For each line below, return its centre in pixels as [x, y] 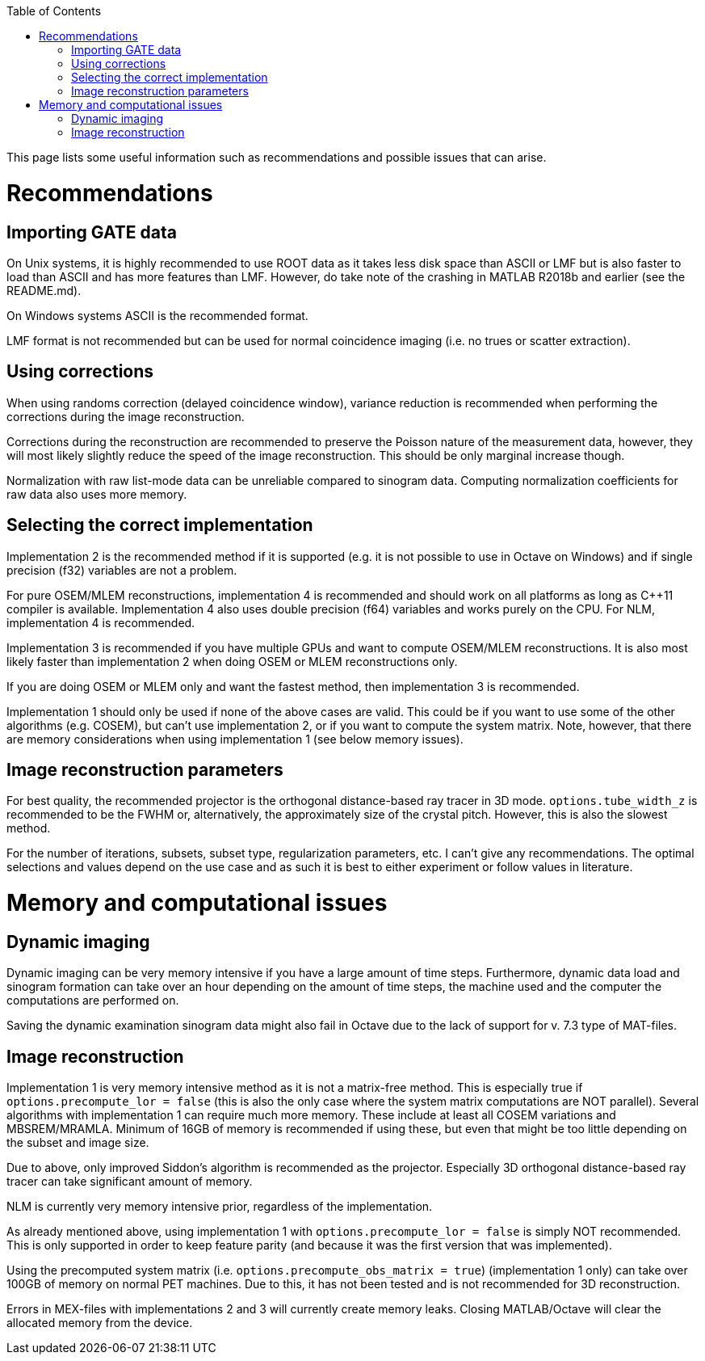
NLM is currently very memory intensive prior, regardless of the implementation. [220, 1207]
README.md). [44, 290]
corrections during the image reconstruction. [126, 416]
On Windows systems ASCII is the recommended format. [157, 315]
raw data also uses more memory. [97, 494]
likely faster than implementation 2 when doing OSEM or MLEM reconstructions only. [232, 661]
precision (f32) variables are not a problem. [122, 570]
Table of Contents [54, 11]
